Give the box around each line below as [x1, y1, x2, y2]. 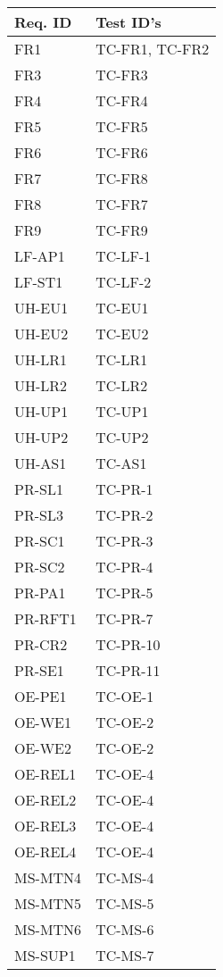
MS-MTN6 [14, 919, 82, 939]
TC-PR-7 [95, 608, 153, 629]
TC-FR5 [95, 116, 148, 137]
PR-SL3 [14, 505, 63, 525]
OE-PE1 [14, 686, 67, 706]
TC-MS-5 [95, 893, 154, 914]
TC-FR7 [95, 194, 148, 214]
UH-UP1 [14, 401, 69, 422]
